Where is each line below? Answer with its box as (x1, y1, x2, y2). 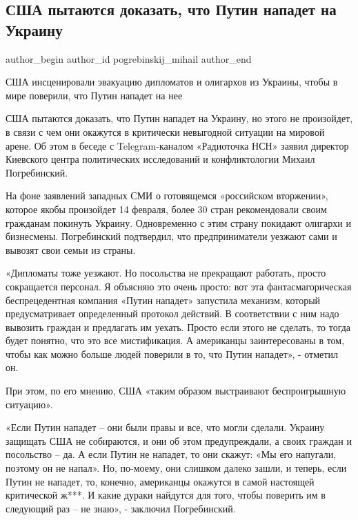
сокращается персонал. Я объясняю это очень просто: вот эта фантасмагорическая (6, 279, 352, 293)
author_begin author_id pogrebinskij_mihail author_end (6, 51, 252, 66)
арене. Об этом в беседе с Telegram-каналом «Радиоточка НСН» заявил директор (6, 138, 349, 152)
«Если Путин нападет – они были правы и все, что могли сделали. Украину (6, 420, 325, 434)
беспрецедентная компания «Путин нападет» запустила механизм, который (6, 292, 321, 307)
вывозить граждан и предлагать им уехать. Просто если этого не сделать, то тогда (6, 319, 351, 334)
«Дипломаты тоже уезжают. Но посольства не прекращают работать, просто (6, 266, 326, 280)
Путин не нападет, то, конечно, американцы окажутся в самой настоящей (6, 474, 315, 488)
